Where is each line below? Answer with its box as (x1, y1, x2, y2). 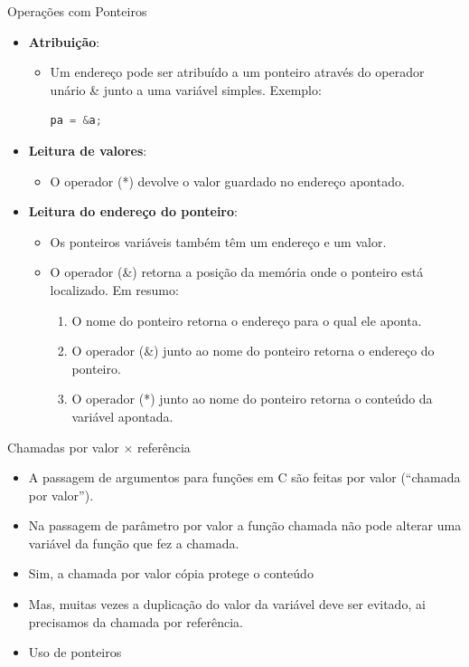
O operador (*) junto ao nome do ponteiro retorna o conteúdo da (71, 389, 433, 408)
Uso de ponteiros (28, 643, 122, 662)
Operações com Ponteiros (7, 2, 147, 20)
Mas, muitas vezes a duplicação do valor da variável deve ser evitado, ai (28, 595, 426, 614)
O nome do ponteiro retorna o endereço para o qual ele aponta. (71, 310, 422, 329)
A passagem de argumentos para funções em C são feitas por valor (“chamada (28, 468, 461, 487)
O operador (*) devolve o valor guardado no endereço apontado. (50, 171, 405, 190)
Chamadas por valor (7, 437, 119, 456)
